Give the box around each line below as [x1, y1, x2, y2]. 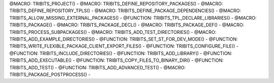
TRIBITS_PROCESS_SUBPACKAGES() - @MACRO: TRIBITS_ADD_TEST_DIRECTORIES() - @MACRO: [9, 29, 217, 35]
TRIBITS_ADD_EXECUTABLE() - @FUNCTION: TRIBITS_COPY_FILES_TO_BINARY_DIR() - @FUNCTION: [9, 57, 224, 63]
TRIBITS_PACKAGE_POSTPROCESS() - [9, 71, 91, 77]
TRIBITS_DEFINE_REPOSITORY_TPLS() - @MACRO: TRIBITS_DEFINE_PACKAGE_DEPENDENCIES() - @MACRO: [9, 8, 241, 14]
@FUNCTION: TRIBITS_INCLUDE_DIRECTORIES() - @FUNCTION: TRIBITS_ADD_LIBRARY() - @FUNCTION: [9, 50, 232, 56]
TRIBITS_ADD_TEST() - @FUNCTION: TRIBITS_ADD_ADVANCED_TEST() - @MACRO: [9, 64, 186, 70]
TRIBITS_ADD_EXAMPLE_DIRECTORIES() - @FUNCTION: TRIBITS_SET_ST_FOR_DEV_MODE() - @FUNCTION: [9, 36, 238, 42]
